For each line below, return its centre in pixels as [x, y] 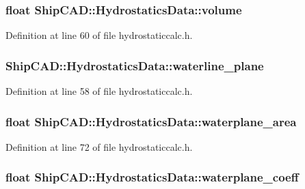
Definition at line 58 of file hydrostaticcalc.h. [99, 91]
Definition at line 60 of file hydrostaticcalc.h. [99, 35]
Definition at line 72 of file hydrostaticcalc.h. [99, 146]
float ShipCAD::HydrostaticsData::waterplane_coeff [152, 177]
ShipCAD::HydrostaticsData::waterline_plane [135, 65]
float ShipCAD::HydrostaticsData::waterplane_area [151, 121]
